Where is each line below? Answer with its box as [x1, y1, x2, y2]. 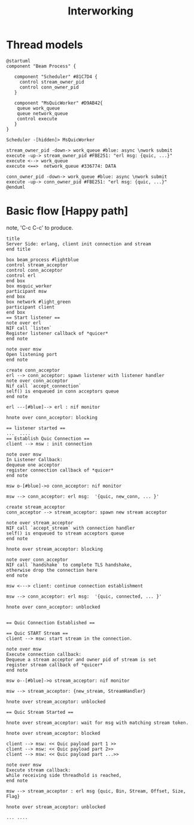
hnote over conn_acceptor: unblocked [6, 604, 101, 610]
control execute [17, 115, 58, 121]
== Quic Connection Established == [6, 619, 95, 626]
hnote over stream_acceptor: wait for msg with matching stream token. [6, 720, 189, 726]
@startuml [6, 58, 31, 64]
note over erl [6, 320, 42, 326]
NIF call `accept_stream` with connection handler [6, 525, 135, 531]
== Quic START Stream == [6, 630, 68, 636]
